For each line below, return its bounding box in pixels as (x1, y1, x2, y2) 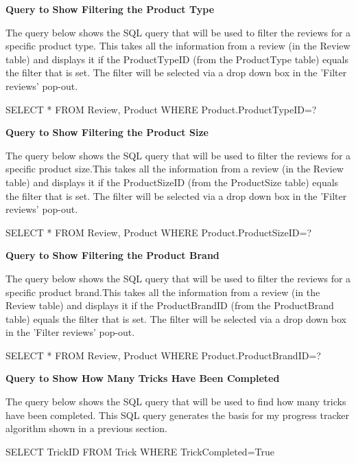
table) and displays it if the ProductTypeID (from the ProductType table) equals (5, 52, 348, 66)
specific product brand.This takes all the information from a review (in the (5, 284, 320, 299)
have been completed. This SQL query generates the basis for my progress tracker (5, 407, 349, 422)
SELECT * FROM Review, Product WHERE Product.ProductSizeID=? (5, 225, 312, 239)
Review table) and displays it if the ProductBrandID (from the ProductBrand (5, 298, 334, 313)
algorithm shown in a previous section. (5, 421, 167, 436)
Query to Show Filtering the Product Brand (5, 248, 219, 262)
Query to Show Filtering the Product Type (5, 2, 215, 16)
